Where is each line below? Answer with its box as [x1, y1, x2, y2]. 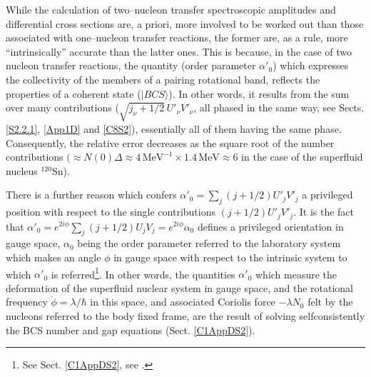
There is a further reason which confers [6, 187, 177, 202]
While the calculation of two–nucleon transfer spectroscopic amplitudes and [6, 2, 336, 16]
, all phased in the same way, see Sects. [193, 100, 365, 115]
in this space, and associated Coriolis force [90, 294, 275, 309]
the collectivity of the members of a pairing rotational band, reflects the [6, 71, 320, 86]
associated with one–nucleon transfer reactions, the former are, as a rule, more [6, 30, 348, 45]
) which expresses [273, 58, 349, 73]
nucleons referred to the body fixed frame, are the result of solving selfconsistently [6, 308, 365, 323]
